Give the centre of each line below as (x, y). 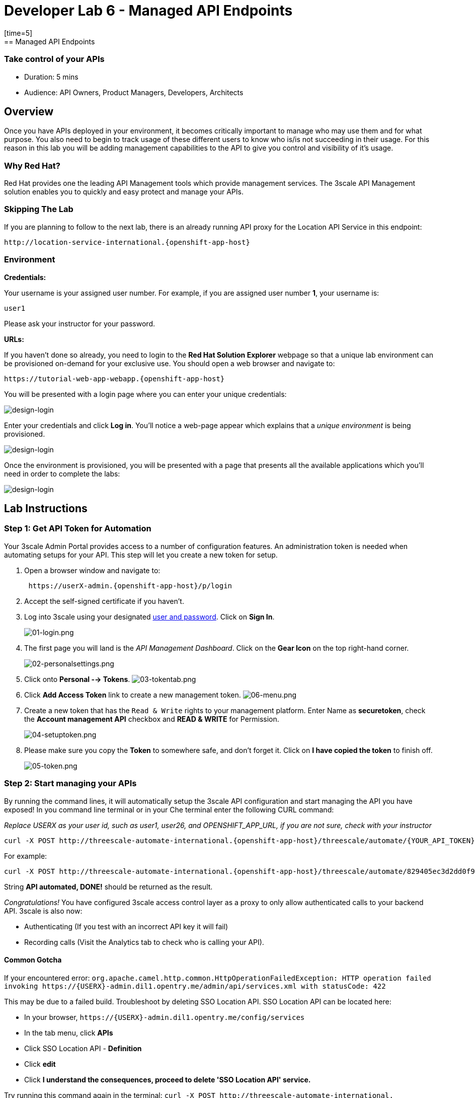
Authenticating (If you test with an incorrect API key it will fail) (126, 926)
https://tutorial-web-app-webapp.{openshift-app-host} (114, 379)
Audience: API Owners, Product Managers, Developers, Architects (134, 92)
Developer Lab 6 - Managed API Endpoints (148, 11)
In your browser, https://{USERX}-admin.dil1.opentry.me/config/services (165, 1017)
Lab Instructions (46, 509)
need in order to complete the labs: (62, 473)
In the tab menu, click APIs (69, 1033)
